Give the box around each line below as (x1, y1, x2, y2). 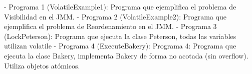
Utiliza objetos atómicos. (4, 60, 80, 70)
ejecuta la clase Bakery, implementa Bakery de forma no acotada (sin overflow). (4, 50, 248, 60)
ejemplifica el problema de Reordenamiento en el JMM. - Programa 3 (4, 21, 217, 31)
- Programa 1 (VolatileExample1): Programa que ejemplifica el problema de (4, 1, 236, 11)
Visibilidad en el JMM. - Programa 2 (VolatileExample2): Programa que (4, 11, 226, 21)
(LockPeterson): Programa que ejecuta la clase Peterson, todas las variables (4, 30, 236, 41)
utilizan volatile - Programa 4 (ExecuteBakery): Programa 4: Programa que (4, 40, 236, 51)
